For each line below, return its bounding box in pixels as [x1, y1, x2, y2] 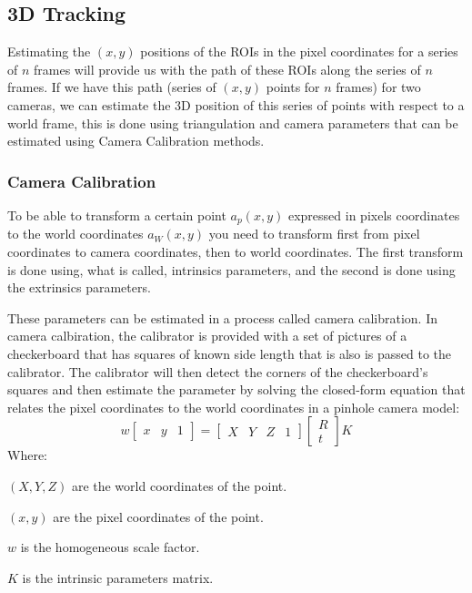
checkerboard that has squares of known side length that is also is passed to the [7, 344, 452, 363]
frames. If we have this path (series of [7, 77, 216, 97]
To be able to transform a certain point [7, 205, 226, 224]
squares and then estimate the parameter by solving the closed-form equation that [7, 380, 466, 399]
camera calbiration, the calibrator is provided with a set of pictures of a [7, 326, 407, 345]
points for [266, 77, 320, 97]
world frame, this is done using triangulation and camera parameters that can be [7, 113, 458, 132]
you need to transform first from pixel [208, 224, 420, 243]
